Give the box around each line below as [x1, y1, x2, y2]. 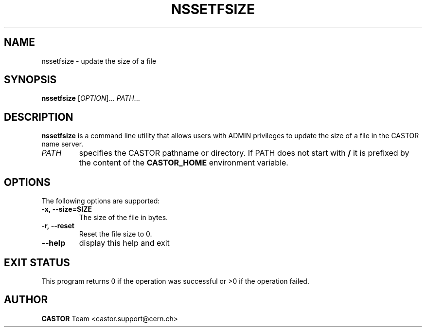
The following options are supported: [41, 197, 160, 205]
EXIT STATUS [4, 256, 70, 269]
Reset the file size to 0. [79, 230, 152, 239]
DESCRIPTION [4, 110, 73, 123]
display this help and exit [79, 238, 170, 248]
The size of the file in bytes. [79, 213, 168, 222]
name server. [41, 140, 84, 148]
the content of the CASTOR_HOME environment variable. [79, 158, 288, 168]
